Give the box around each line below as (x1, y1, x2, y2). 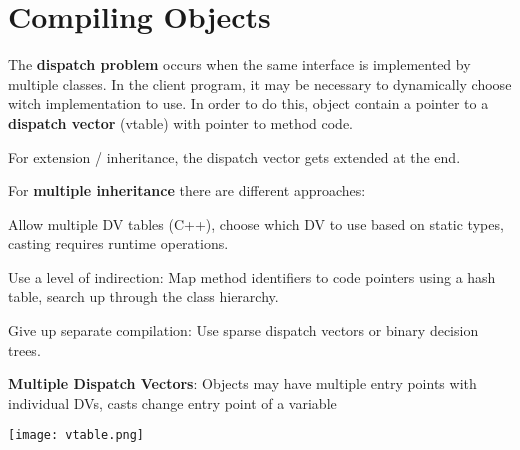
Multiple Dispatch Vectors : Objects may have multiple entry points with (8, 373, 477, 394)
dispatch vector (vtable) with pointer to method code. (8, 112, 354, 133)
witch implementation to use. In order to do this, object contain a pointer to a (8, 93, 489, 114)
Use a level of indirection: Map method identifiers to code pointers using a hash (8, 266, 496, 287)
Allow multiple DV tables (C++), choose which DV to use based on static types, (8, 213, 504, 234)
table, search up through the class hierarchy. (8, 286, 279, 307)
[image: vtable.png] (8, 428, 145, 443)
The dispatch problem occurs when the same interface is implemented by (8, 54, 471, 75)
